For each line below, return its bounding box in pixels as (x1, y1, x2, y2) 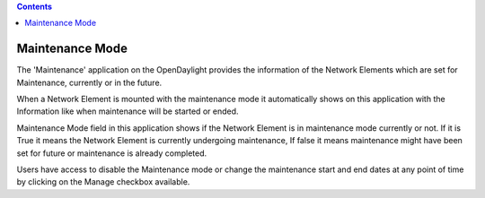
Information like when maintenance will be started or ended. (16, 106, 239, 116)
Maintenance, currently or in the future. (16, 77, 163, 88)
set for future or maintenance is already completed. (16, 148, 207, 159)
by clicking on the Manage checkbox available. (16, 176, 190, 187)
